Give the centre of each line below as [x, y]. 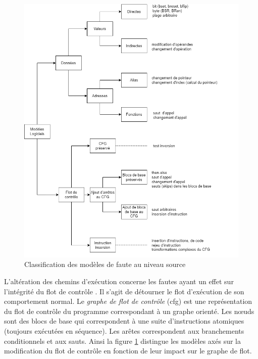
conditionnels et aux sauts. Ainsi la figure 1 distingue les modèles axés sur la [122, 341]
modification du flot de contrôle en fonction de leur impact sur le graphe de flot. [128, 351]
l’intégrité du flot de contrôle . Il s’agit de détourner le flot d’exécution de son [124, 291]
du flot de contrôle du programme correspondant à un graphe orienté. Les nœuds [129, 311]
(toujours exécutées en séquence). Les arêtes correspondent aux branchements [124, 330]
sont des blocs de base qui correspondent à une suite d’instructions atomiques [124, 321]
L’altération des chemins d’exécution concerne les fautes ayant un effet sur [119, 281]
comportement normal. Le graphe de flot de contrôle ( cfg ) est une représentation [128, 301]
